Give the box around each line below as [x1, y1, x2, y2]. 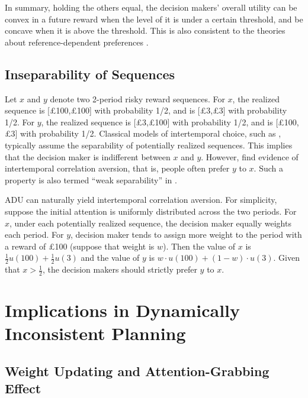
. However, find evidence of [201, 150, 299, 163]
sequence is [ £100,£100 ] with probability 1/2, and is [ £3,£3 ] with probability [5, 104, 287, 117]
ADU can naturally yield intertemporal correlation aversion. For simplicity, [5, 193, 277, 206]
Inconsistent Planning [5, 321, 186, 345]
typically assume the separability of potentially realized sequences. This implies [5, 138, 293, 151]
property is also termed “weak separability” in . [5, 173, 177, 186]
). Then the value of [163, 240, 236, 252]
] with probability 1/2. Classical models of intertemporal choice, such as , [15, 127, 281, 140]
